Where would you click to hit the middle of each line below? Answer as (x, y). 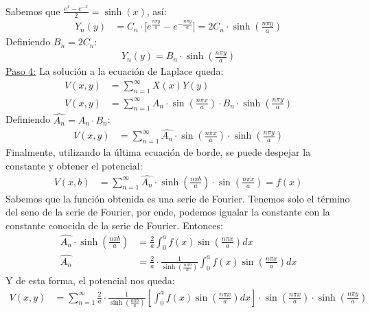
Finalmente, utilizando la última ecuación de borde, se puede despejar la (158, 152)
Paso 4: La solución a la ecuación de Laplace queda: (115, 71)
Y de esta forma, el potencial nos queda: (90, 280)
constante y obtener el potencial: (74, 165)
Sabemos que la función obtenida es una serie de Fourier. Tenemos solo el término (178, 198)
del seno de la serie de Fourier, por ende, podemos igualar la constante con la (168, 212)
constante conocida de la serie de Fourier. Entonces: (114, 225)
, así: (157, 11)
